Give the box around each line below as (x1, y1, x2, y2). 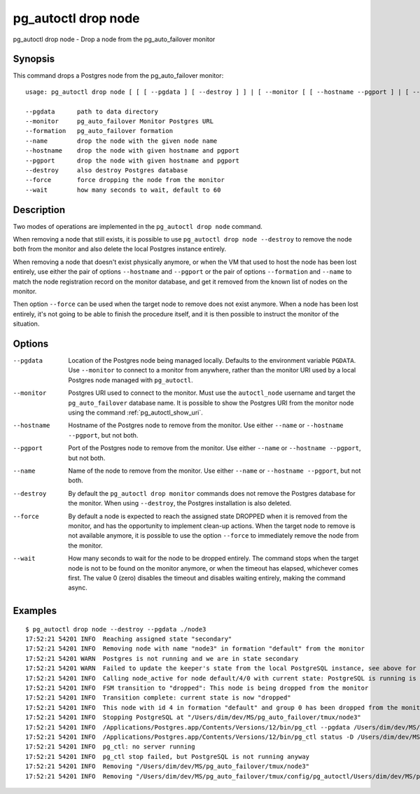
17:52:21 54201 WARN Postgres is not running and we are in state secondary (25, 655, 299, 662)
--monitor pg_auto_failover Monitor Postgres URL (25, 118, 213, 125)
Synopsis (13, 53, 55, 65)
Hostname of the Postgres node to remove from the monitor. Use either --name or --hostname (68, 421, 344, 430)
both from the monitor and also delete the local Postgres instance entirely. (13, 245, 227, 253)
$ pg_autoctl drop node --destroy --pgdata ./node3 (25, 625, 206, 633)
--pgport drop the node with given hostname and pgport (25, 156, 239, 165)
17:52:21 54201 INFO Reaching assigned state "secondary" (25, 635, 232, 643)
